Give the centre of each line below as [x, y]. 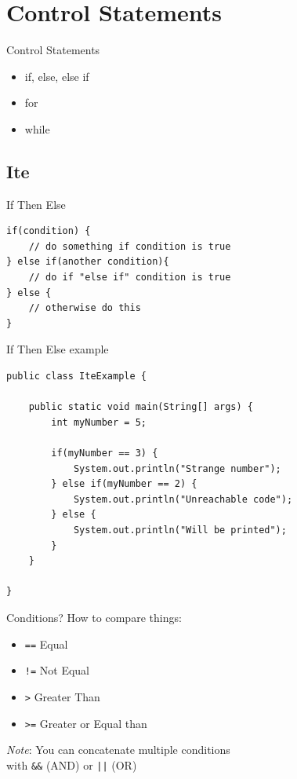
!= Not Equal [57, 670]
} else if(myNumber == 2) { [124, 484]
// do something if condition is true [130, 246]
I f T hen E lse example [58, 349]
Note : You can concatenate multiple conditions [118, 750]
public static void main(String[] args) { [141, 407]
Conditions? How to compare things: [94, 617]
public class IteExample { [76, 377]
